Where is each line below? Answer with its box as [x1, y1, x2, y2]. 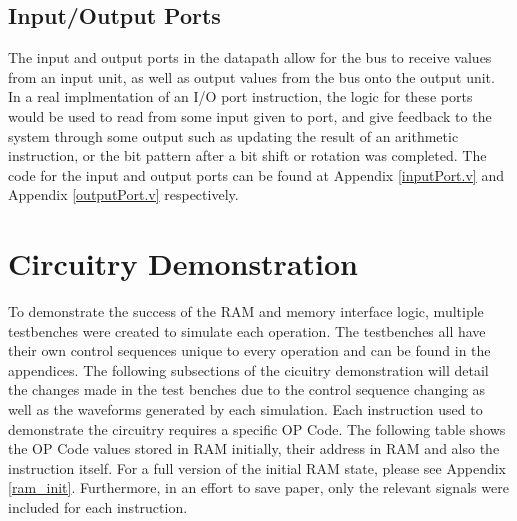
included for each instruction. [8, 497, 188, 518]
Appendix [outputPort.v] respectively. [8, 184, 239, 205]
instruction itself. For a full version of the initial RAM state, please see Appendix [8, 457, 506, 478]
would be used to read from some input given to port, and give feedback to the [8, 105, 492, 126]
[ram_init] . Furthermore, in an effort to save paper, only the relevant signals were [8, 477, 509, 498]
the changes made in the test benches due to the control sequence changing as [8, 379, 486, 400]
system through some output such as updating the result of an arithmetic [8, 125, 459, 146]
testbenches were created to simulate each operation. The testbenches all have [8, 320, 486, 341]
